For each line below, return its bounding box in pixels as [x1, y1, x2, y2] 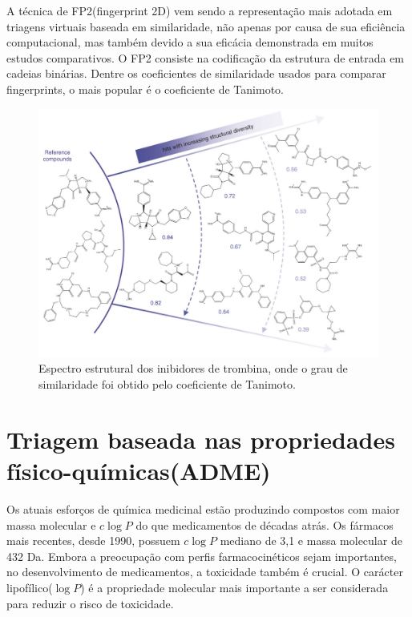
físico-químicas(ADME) [6, 454, 271, 487]
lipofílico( [6, 579, 53, 595]
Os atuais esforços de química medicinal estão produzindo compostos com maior [6, 500, 400, 517]
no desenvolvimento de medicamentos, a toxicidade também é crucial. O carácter [6, 563, 403, 580]
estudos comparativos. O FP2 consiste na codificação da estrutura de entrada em [6, 49, 405, 66]
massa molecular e [6, 516, 96, 533]
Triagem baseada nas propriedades [6, 422, 395, 455]
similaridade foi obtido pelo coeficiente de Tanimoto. [38, 376, 296, 393]
